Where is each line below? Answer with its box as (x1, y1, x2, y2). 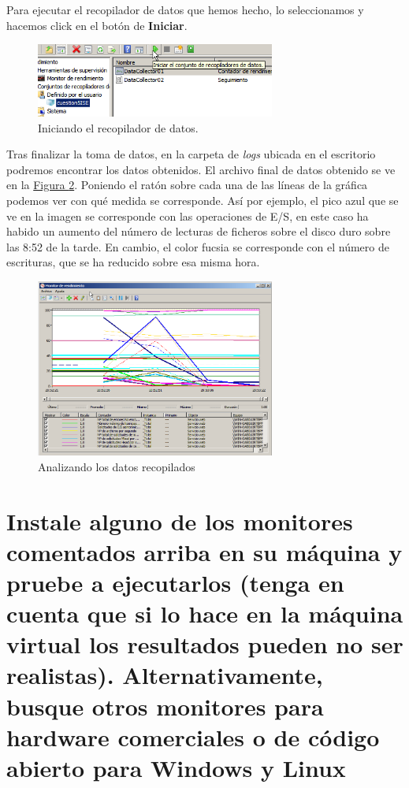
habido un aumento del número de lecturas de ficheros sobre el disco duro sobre (6, 223, 391, 240)
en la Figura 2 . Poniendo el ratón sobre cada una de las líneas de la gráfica (6, 177, 368, 193)
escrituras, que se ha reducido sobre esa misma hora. (6, 254, 260, 270)
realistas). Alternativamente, (6, 659, 323, 691)
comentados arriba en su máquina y (6, 535, 403, 567)
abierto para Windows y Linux (6, 752, 346, 784)
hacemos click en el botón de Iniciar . (6, 17, 188, 33)
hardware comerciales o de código (6, 720, 380, 753)
